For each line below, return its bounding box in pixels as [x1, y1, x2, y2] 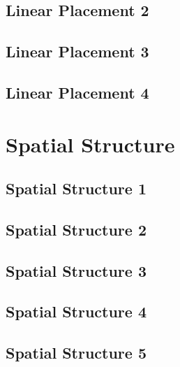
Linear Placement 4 [6, 81, 149, 103]
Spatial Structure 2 [6, 218, 147, 240]
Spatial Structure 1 [6, 178, 147, 199]
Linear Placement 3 [6, 41, 149, 62]
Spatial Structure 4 [6, 301, 147, 322]
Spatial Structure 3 [6, 259, 147, 281]
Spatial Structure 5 [6, 342, 147, 364]
